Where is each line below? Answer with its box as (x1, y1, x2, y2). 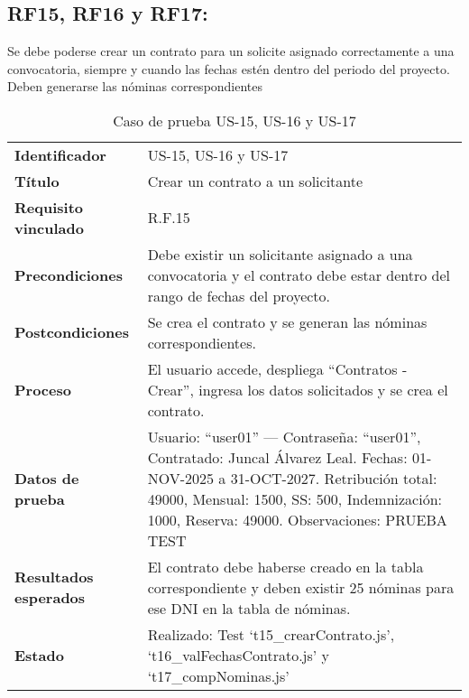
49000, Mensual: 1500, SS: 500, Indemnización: (147, 488, 442, 509)
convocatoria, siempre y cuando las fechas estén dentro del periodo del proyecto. (7, 59, 450, 78)
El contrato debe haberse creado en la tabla (147, 555, 424, 577)
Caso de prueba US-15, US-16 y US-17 (113, 109, 356, 131)
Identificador (14, 144, 106, 165)
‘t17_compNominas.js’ (147, 665, 290, 686)
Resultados (14, 566, 94, 588)
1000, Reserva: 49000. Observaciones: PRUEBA (147, 508, 447, 530)
